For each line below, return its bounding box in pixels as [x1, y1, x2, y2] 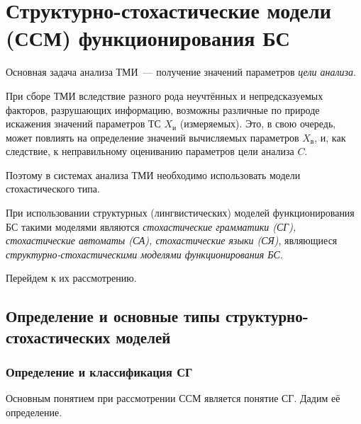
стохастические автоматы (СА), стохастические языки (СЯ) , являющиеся [6, 233, 338, 248]
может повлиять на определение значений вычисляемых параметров [6, 130, 299, 144]
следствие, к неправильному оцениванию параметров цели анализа [6, 144, 294, 159]
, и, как [314, 130, 346, 144]
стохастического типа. [6, 181, 100, 196]
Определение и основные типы [6, 305, 220, 327]
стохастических [6, 326, 111, 348]
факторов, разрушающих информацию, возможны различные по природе [6, 102, 320, 117]
